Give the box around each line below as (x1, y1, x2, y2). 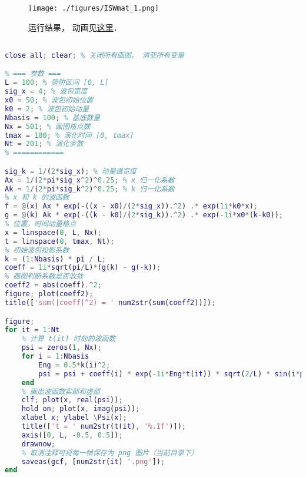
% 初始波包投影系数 (5, 246, 69, 254)
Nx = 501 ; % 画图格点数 (5, 122, 91, 131)
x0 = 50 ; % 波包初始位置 (5, 96, 94, 105)
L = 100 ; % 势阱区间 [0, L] (5, 78, 109, 87)
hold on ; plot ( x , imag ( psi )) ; (21, 405, 140, 413)
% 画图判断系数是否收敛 (5, 272, 84, 281)
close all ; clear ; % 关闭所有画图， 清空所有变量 (5, 51, 184, 59)
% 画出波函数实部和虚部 (21, 387, 100, 396)
